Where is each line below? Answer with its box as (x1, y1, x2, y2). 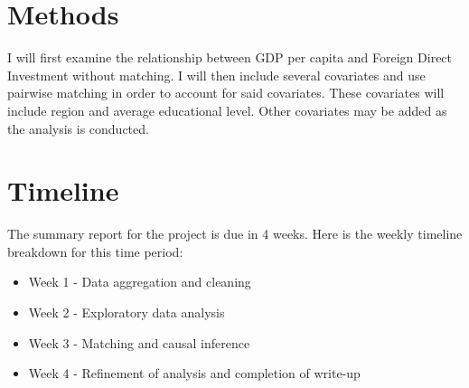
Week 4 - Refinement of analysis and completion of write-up (28, 364, 361, 383)
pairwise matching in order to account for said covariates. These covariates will (7, 83, 445, 102)
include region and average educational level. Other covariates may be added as (7, 100, 447, 119)
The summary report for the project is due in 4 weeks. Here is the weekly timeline (7, 224, 463, 243)
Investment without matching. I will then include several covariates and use (7, 65, 426, 84)
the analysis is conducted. (7, 118, 149, 137)
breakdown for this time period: (7, 241, 183, 260)
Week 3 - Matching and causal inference (28, 333, 250, 352)
